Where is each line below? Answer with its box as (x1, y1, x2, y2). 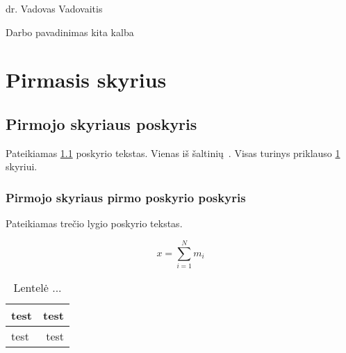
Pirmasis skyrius (6, 65, 167, 94)
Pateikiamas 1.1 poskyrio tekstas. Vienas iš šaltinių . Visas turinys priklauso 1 (6, 145, 340, 160)
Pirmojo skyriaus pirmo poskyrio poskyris (6, 188, 246, 206)
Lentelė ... (13, 279, 62, 295)
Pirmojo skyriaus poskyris (6, 113, 197, 134)
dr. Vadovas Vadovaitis (6, 1, 103, 15)
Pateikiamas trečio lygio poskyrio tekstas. (6, 216, 183, 231)
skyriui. (6, 159, 38, 174)
